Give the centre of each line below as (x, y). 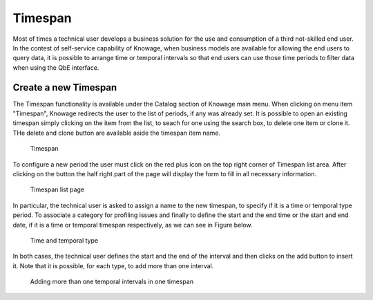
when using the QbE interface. (56, 67)
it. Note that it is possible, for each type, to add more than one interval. (113, 265)
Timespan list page (57, 189)
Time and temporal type (64, 240)
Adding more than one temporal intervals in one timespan (112, 282)
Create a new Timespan (65, 87)
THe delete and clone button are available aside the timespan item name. (117, 133)
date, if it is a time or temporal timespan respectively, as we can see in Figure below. (133, 225)
